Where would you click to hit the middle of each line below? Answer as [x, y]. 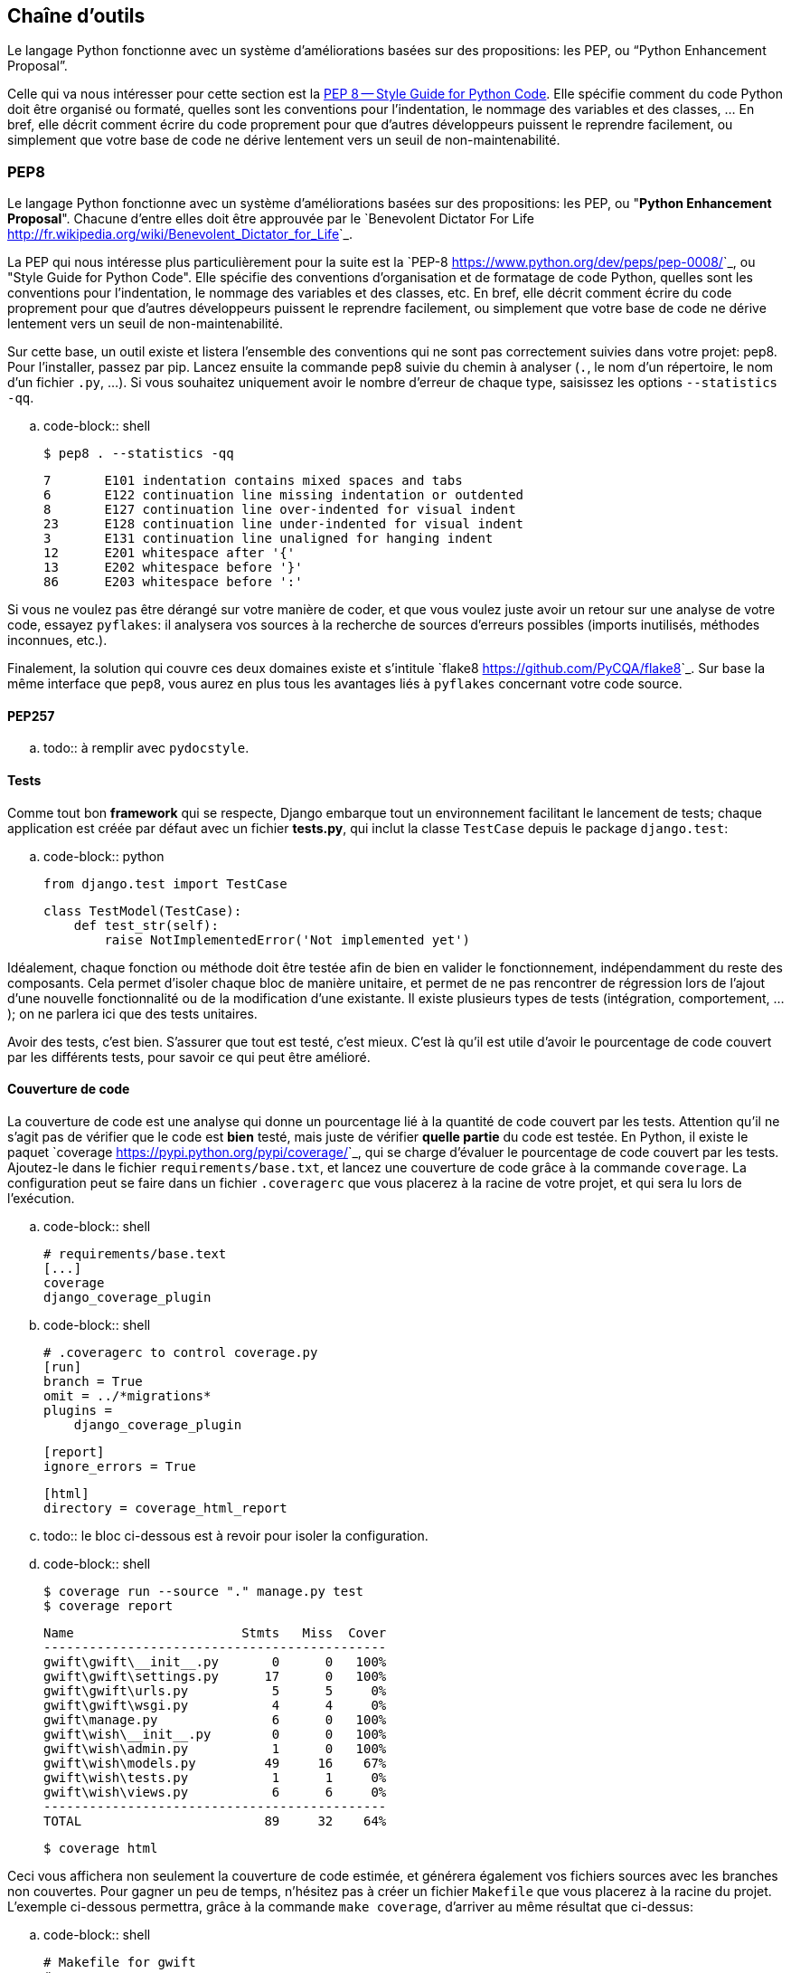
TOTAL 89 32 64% [215, 1821]
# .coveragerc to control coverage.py [181, 1352]
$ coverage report [108, 1605]
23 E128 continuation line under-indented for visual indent [284, 524]
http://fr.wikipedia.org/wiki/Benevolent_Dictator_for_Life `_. [180, 234]
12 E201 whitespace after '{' [169, 553]
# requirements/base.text [135, 1253]
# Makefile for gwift [120, 1962]
